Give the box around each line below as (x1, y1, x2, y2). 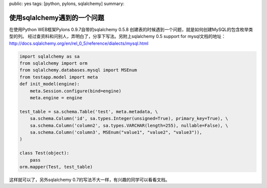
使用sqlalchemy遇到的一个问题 (9, 13, 104, 22)
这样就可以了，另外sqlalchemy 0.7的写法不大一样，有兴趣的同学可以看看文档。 (9, 177, 170, 183)
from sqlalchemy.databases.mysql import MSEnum (19, 67, 137, 73)
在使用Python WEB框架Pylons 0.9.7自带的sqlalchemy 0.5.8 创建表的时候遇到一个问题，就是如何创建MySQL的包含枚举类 (9, 26, 253, 32)
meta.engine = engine (30, 95, 83, 101)
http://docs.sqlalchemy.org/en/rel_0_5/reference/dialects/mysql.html (9, 40, 148, 46)
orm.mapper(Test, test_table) (19, 164, 93, 170)
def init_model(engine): (19, 81, 80, 87)
